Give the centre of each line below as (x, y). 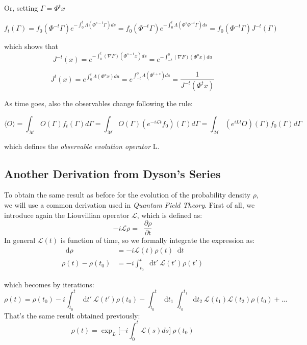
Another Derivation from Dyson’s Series (112, 173)
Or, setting (21, 8)
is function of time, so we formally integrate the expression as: (158, 240)
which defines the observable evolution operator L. (82, 146)
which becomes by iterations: (49, 284)
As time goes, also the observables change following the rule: (98, 103)
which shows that (31, 46)
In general (20, 240)
